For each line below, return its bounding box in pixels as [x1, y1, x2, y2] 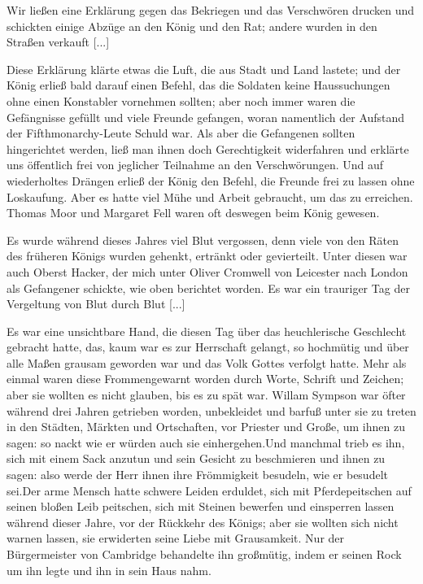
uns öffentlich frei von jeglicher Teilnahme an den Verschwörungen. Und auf [7, 156, 384, 173]
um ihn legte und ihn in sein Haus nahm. [7, 561, 211, 578]
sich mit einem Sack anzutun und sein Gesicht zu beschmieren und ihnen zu [7, 450, 386, 467]
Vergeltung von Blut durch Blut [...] [7, 295, 185, 312]
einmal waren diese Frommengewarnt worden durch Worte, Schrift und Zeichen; [7, 370, 404, 387]
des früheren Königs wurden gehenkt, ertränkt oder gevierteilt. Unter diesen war [7, 247, 408, 264]
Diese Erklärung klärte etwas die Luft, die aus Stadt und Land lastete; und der [7, 60, 401, 77]
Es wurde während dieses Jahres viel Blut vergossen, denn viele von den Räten [7, 231, 399, 248]
